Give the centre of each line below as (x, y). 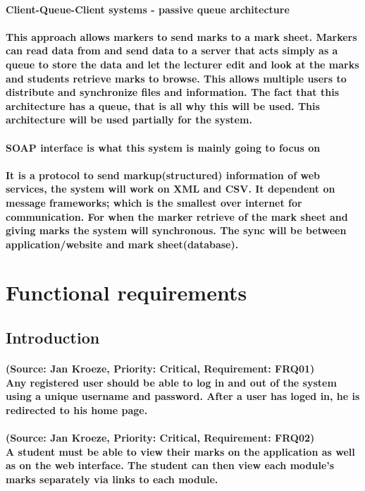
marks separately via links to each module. (112, 479)
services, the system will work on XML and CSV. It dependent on (171, 189)
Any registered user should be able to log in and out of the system (171, 382)
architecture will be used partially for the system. (129, 120)
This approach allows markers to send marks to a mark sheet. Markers (181, 36)
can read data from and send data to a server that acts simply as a (172, 50)
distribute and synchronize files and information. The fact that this (173, 92)
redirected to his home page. (77, 410)
